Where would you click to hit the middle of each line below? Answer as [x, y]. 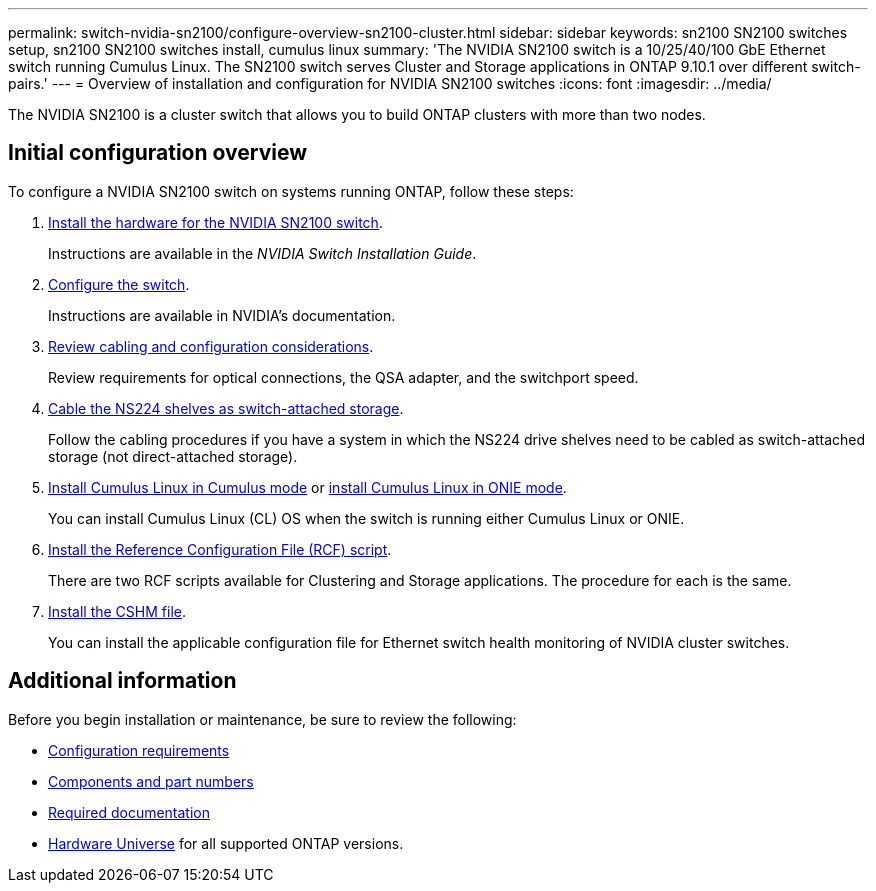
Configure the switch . [119, 284]
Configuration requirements [139, 750]
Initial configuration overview [157, 153]
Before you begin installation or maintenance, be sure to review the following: [262, 719]
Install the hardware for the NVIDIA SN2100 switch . [215, 222]
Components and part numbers [151, 781]
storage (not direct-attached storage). [173, 456]
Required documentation [129, 812]
